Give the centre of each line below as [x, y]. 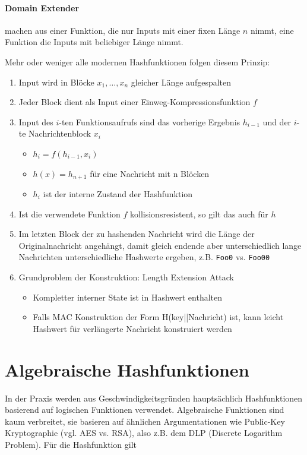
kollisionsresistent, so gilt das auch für [199, 214]
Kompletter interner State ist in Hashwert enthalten [128, 297]
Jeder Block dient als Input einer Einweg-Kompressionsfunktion [134, 102]
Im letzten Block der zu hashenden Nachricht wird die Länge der [137, 234]
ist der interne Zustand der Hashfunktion [118, 194]
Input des [36, 121]
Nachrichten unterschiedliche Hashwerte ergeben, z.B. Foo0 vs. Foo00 [144, 257]
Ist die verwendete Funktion [69, 214]
